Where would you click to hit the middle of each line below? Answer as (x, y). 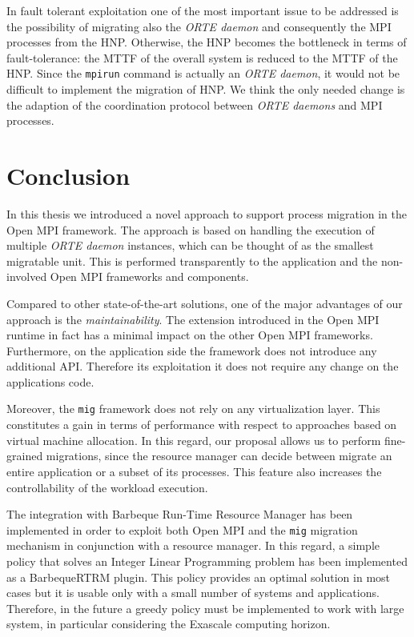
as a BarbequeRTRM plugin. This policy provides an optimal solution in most (199, 577)
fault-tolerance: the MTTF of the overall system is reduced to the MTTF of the (202, 57)
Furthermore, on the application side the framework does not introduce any (192, 350)
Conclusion (68, 175)
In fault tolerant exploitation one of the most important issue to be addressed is (203, 10)
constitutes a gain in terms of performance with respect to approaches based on (202, 425)
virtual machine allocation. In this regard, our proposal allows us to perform (194, 440)
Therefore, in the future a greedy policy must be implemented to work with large (205, 608)
